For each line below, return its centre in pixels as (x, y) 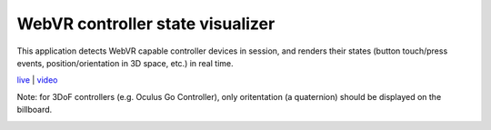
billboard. (35, 110)
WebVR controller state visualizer (146, 24)
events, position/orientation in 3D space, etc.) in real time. (125, 63)
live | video (37, 80)
